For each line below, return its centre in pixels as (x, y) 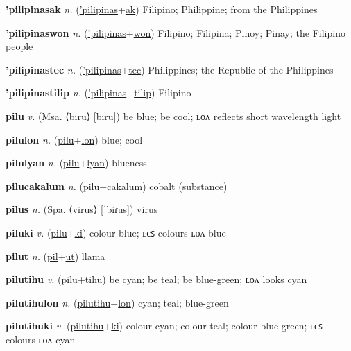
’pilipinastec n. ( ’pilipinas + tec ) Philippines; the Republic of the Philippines (170, 69)
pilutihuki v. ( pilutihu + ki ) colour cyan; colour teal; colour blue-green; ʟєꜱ (164, 326)
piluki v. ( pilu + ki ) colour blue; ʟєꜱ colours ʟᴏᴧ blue (116, 232)
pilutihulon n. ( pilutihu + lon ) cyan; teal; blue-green (117, 302)
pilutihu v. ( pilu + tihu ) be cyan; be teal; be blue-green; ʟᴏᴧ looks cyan (156, 279)
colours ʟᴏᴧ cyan (41, 339)
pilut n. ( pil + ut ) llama (55, 256)
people (19, 46)
